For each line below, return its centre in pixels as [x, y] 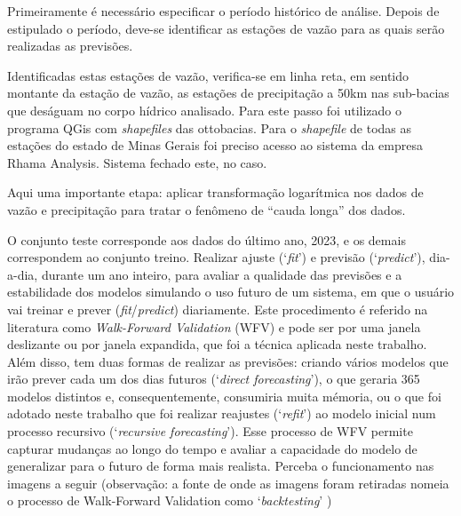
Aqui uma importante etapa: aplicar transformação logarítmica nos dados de [215, 192]
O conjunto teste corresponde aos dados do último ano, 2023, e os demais [207, 239]
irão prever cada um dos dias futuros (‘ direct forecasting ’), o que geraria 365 [214, 379]
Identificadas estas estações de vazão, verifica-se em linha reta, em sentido [208, 75]
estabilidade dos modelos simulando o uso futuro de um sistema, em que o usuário [231, 292]
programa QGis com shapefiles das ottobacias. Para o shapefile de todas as [210, 127]
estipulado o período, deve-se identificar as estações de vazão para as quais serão [226, 28]
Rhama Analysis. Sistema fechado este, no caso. [137, 162]
